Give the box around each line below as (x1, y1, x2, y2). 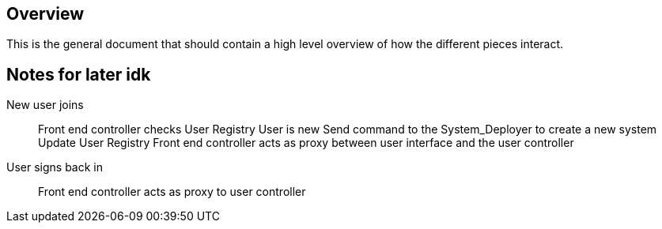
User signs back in (6, 160, 103, 175)
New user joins (6, 98, 84, 112)
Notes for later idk (6, 64, 151, 84)
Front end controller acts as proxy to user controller (38, 185, 306, 199)
